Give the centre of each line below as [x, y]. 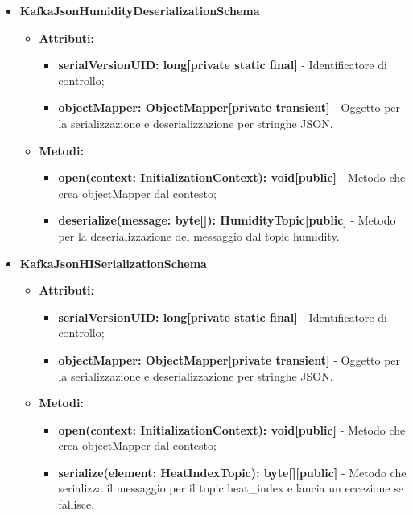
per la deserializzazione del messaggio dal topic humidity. [199, 235]
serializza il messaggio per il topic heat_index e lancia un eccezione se [231, 488]
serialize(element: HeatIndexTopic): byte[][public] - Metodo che [232, 472]
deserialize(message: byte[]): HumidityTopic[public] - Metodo [227, 220]
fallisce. [76, 504]
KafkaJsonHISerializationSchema [113, 263]
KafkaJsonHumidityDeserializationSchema [140, 10]
